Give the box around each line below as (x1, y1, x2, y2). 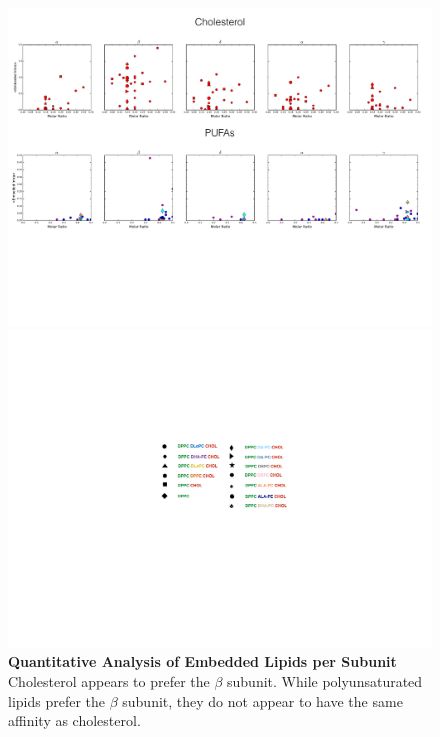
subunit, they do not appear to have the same (122, 690, 403, 711)
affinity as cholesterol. (8, 710, 141, 731)
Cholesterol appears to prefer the (8, 670, 210, 691)
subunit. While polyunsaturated (227, 670, 423, 691)
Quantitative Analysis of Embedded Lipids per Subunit (8, 651, 397, 672)
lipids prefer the (8, 690, 106, 711)
